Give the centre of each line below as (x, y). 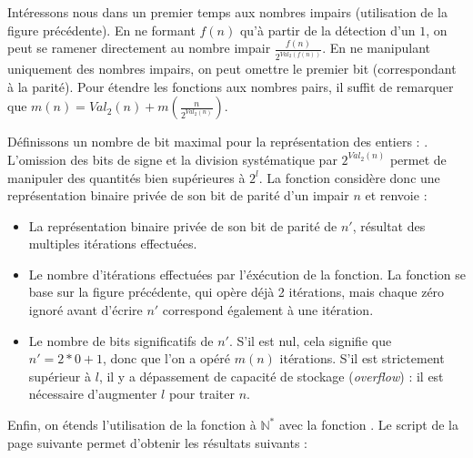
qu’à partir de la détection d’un (327, 30)
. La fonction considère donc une (349, 177)
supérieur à (60, 376)
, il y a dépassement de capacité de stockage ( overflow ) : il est (271, 376)
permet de (418, 159)
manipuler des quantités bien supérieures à (126, 177)
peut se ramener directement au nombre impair (139, 48)
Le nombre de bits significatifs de (121, 340)
